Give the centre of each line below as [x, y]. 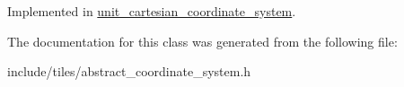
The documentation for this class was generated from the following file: [202, 41]
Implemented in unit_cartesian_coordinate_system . [152, 11]
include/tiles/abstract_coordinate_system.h [129, 71]
